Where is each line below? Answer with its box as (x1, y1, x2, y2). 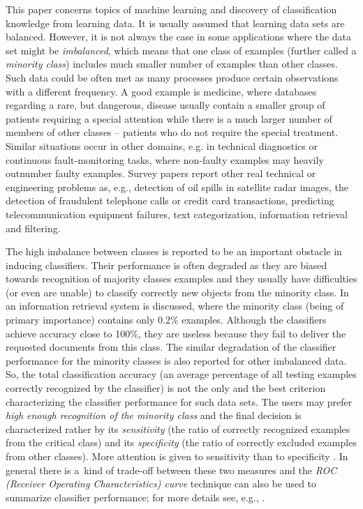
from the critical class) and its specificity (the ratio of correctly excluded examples (6, 435, 357, 450)
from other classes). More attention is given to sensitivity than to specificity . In (6, 449, 348, 463)
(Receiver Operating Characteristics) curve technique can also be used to (6, 476, 317, 491)
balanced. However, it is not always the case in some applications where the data (6, 29, 352, 44)
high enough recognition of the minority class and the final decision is (6, 408, 302, 423)
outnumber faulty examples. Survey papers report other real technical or (6, 166, 316, 181)
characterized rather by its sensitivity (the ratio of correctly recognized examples (6, 421, 350, 436)
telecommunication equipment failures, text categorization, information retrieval (6, 206, 348, 221)
